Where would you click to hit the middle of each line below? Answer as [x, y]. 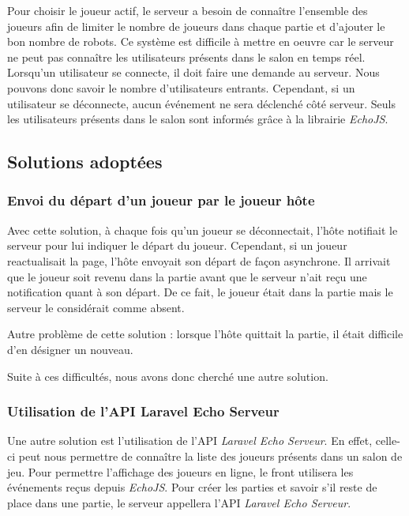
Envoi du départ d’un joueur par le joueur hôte [161, 200]
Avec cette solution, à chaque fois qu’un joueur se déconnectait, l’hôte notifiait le [203, 230]
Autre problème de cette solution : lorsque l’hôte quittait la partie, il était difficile [205, 334]
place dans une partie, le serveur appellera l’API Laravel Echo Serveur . [179, 502]
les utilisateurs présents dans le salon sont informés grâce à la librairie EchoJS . [198, 119]
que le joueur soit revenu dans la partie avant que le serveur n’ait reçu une [187, 276]
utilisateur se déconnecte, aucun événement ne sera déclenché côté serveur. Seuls [202, 103]
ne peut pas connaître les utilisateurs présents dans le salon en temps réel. [186, 56]
